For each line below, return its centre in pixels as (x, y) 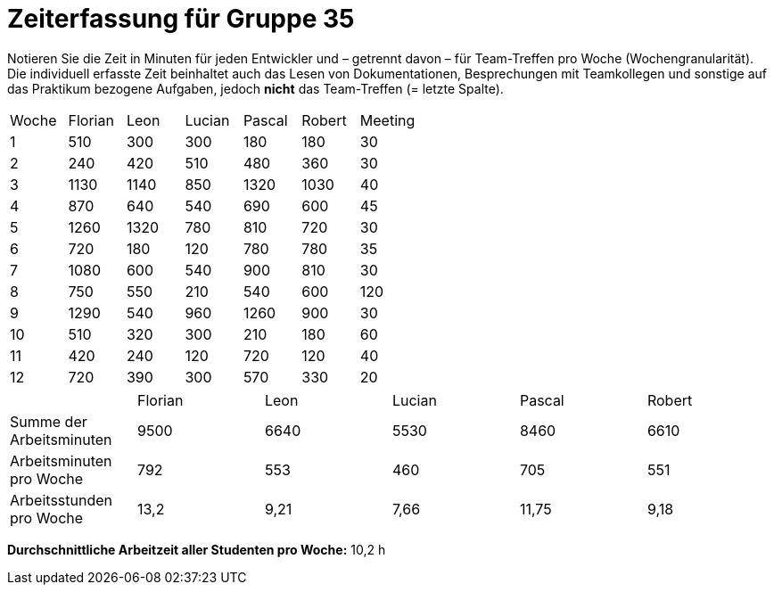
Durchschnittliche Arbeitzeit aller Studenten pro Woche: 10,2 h (197, 549)
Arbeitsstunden (62, 500)
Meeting (387, 120)
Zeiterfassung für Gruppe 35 (181, 19)
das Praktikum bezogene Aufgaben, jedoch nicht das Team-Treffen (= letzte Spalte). (255, 88)
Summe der (49, 421)
